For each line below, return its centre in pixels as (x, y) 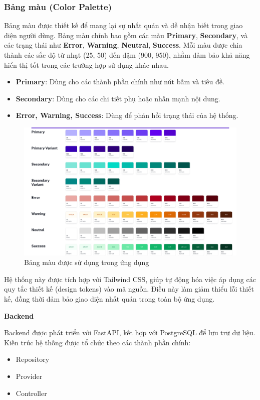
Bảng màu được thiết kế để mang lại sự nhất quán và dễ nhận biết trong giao (123, 25)
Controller (31, 393)
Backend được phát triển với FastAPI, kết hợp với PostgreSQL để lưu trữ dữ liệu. (130, 332)
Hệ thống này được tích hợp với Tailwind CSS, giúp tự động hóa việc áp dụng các (130, 279)
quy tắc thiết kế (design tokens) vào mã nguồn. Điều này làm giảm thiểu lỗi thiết (129, 289)
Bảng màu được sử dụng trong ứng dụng (87, 262)
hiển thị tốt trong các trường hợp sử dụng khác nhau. (86, 64)
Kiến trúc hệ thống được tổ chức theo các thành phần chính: (97, 342)
